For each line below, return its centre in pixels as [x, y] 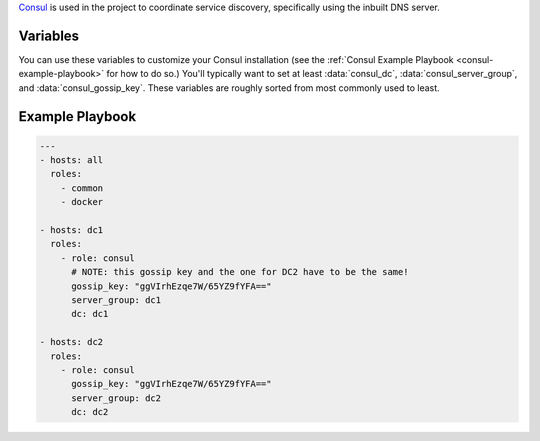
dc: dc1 [90, 314]
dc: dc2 [90, 412]
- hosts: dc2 [71, 342]
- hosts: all [71, 160]
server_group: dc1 [116, 299]
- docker [82, 202]
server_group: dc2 [116, 398]
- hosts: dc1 [71, 230]
